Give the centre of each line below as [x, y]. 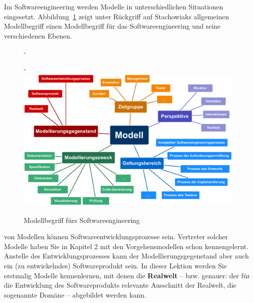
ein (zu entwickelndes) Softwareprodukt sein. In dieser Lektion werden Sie [116, 266]
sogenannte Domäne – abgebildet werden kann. [75, 294]
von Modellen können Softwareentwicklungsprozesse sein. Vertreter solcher [116, 237]
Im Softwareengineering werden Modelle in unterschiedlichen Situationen [114, 6]
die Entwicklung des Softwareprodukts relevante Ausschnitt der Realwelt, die [120, 285]
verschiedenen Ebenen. [38, 35]
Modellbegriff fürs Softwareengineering [82, 220]
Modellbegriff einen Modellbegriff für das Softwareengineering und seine [112, 26]
